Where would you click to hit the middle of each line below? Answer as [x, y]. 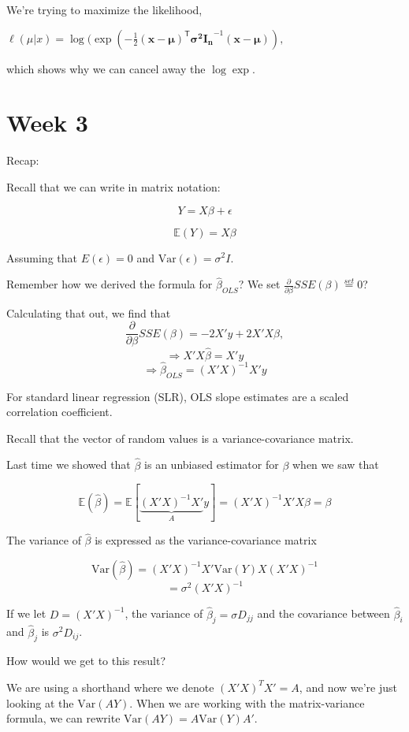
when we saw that [336, 464]
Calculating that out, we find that [89, 312]
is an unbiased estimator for [212, 464]
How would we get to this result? [86, 661]
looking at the [40, 702]
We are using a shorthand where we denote [110, 687]
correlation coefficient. [59, 412]
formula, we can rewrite [63, 718]
